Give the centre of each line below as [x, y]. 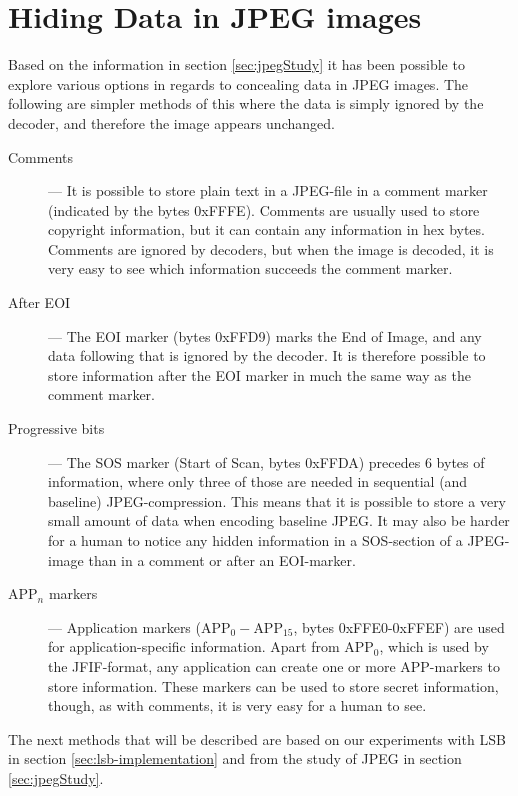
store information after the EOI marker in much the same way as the [259, 374]
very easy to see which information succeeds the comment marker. [250, 268]
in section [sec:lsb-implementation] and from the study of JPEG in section [235, 758]
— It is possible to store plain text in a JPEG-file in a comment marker [268, 190]
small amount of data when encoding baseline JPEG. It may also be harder [279, 520]
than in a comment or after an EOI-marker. [222, 559]
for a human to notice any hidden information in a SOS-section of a [255, 540]
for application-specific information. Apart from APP [211, 646]
